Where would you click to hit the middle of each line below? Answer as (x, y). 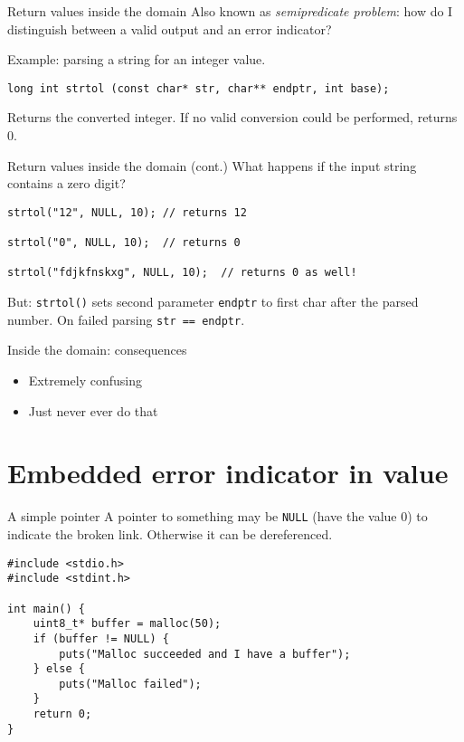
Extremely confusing (85, 380)
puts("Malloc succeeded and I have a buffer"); (205, 654)
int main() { (46, 609)
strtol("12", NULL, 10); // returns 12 (127, 212)
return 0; (62, 714)
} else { (59, 669)
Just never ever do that (93, 410)
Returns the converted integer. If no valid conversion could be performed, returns (232, 117)
